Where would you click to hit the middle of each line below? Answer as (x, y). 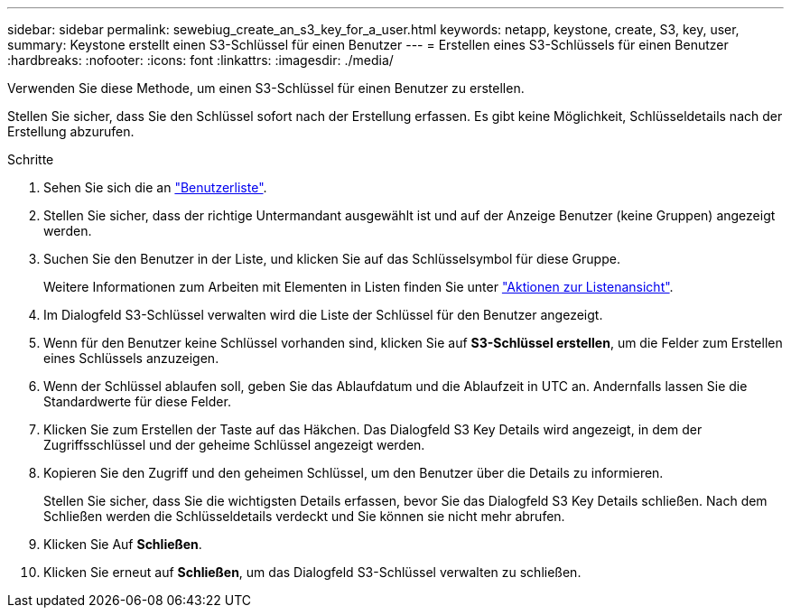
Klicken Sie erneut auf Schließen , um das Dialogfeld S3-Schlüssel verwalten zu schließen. (312, 572)
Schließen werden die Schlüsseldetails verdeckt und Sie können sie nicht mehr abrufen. (304, 516)
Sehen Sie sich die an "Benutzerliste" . (155, 187)
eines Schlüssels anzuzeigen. (131, 358)
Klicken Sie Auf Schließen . (123, 544)
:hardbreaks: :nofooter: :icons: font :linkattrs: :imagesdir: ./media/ (200, 60)
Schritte (31, 159)
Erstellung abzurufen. (71, 131)
